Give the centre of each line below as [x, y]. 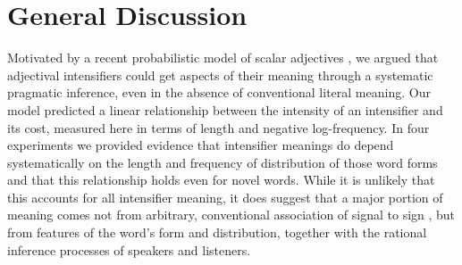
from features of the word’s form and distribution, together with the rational [217, 232]
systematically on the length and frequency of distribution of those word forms [223, 162]
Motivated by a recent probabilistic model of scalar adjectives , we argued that [223, 58]
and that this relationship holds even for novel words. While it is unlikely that [221, 180]
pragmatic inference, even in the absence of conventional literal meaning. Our [219, 92]
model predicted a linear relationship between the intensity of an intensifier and [225, 109]
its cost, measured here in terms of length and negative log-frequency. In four [218, 127]
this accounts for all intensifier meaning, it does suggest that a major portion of [225, 197]
